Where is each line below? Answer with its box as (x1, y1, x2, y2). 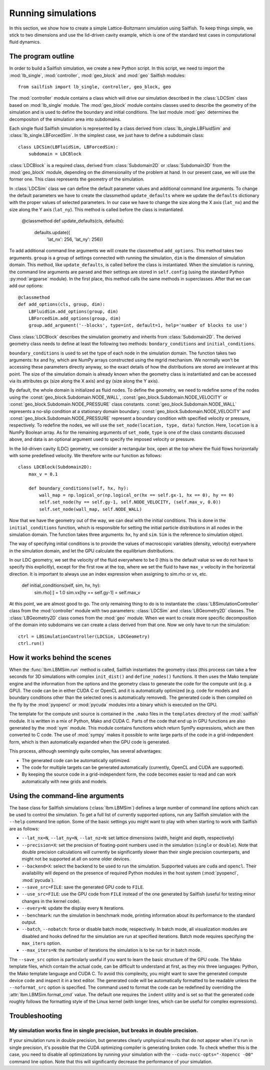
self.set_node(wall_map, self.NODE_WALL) (39, 506, 142, 512)
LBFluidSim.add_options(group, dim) (28, 308, 118, 314)
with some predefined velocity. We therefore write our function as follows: (9, 452, 162, 458)
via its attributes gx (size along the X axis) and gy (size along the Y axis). (9, 378, 159, 384)
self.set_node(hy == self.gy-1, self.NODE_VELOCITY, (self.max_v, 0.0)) (39, 499, 221, 505)
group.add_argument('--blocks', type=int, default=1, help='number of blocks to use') (28, 322, 247, 328)
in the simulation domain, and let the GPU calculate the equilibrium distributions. (9, 548, 174, 554)
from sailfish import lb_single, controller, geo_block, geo (18, 84, 171, 90)
